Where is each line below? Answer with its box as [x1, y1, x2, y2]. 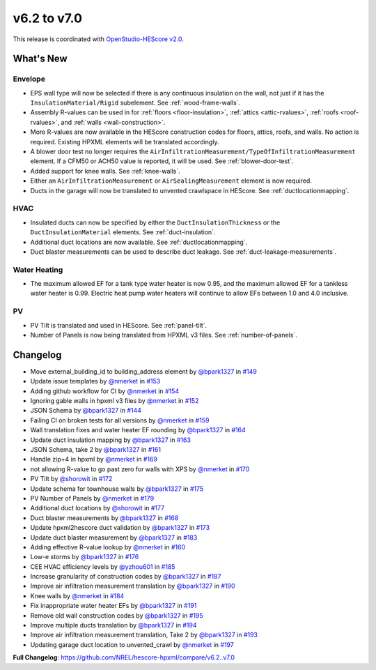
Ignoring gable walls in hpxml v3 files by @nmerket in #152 [30, 397, 199, 405]
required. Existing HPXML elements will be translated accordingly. [30, 137, 219, 146]
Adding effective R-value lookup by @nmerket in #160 [30, 542, 186, 551]
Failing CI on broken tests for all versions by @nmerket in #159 [30, 416, 210, 425]
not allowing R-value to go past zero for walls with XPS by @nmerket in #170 [30, 464, 250, 473]
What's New [13, 53, 68, 65]
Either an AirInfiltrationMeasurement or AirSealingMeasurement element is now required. [30, 176, 313, 185]
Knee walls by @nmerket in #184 [30, 591, 125, 600]
